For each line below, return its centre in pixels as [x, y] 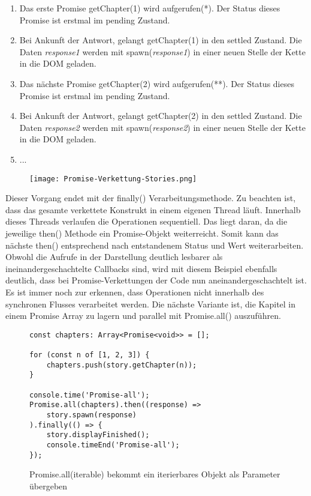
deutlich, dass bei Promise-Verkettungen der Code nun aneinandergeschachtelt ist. [156, 280]
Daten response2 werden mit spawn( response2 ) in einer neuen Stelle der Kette [162, 127]
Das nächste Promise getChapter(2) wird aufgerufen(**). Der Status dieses [157, 83]
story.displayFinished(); [98, 435]
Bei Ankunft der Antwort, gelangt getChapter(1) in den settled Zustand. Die [161, 40]
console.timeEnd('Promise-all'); [113, 445]
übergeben [49, 485]
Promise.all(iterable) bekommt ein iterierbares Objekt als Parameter [155, 474]
